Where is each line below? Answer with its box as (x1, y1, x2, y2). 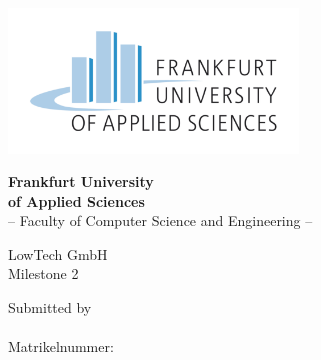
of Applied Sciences (8, 190, 145, 211)
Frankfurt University (8, 171, 154, 192)
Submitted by (8, 297, 92, 318)
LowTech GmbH (8, 243, 108, 264)
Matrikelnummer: (8, 336, 114, 357)
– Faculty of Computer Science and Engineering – (8, 210, 313, 231)
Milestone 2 (8, 263, 79, 284)
